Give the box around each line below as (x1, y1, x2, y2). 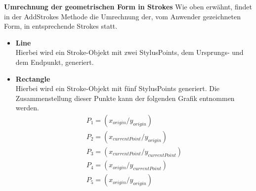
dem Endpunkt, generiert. (15, 56, 94, 67)
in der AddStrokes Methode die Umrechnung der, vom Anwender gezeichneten (4, 11, 241, 21)
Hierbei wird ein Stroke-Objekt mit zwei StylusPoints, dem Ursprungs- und (15, 47, 244, 57)
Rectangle (15, 73, 50, 84)
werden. (15, 102, 39, 113)
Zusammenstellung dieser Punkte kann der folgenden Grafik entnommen (15, 93, 235, 103)
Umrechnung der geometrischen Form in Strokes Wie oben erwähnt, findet (4, 1, 252, 11)
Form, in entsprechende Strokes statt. (4, 21, 118, 31)
